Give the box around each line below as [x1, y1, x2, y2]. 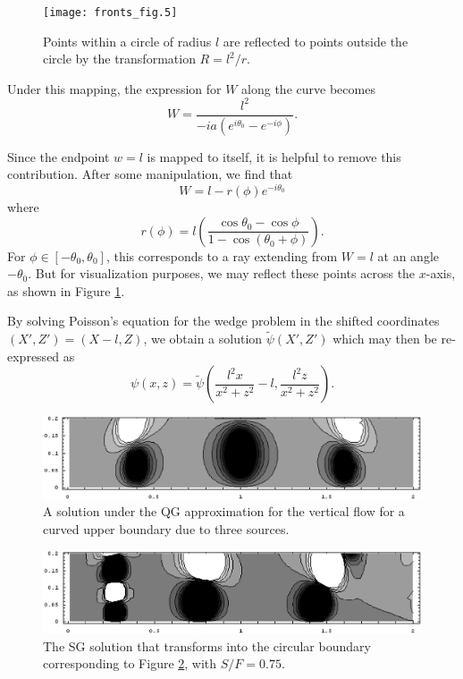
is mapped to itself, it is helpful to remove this [147, 147, 401, 166]
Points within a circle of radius [43, 31, 212, 50]
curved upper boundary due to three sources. [43, 520, 290, 538]
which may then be [333, 329, 437, 348]
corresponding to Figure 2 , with [43, 654, 217, 673]
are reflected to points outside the [223, 31, 408, 50]
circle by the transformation [43, 49, 196, 68]
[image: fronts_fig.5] [43, 6, 178, 19]
